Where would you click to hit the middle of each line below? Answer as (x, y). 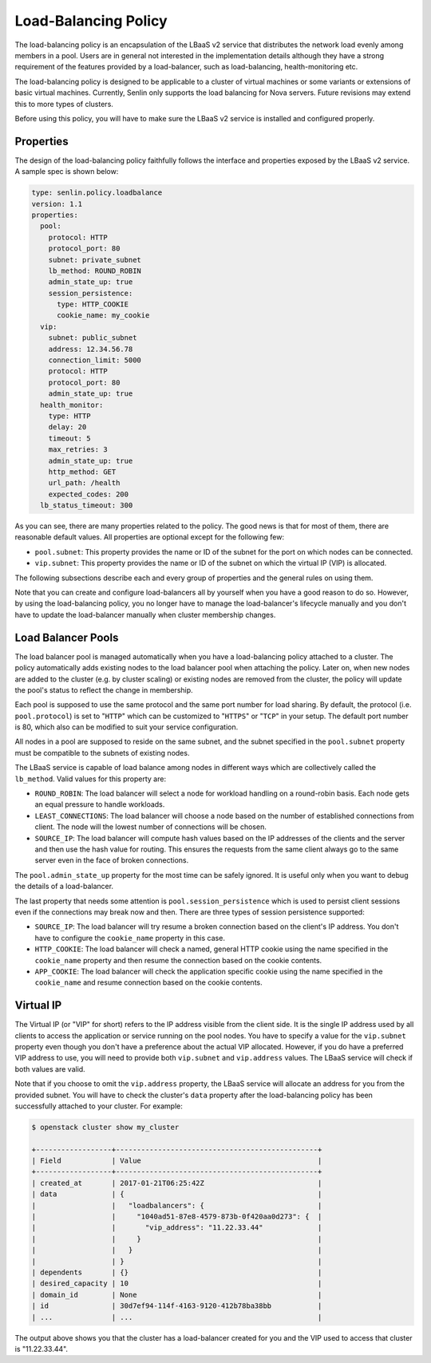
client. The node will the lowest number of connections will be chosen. (150, 827)
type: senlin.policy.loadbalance (97, 193)
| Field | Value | (177, 1161)
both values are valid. (50, 1069)
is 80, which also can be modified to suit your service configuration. (127, 727)
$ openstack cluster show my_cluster (105, 1127)
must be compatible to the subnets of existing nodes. (102, 753)
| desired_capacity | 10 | (177, 1284)
